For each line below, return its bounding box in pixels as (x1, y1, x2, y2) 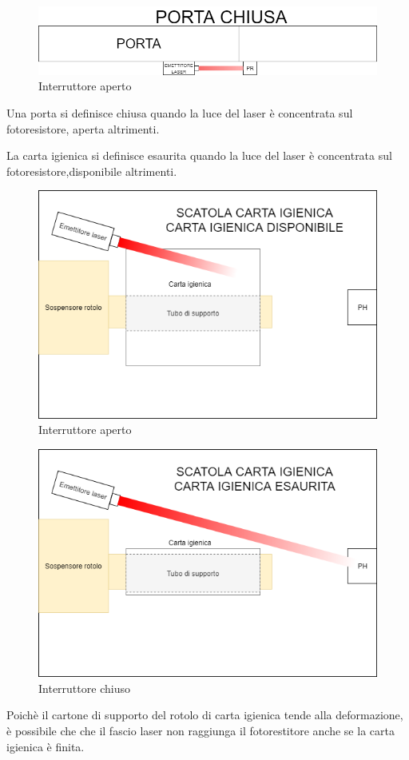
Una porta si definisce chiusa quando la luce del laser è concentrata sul (6, 104, 353, 121)
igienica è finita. (6, 738, 85, 754)
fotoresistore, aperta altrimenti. (6, 120, 160, 137)
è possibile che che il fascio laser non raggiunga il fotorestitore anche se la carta (6, 722, 395, 738)
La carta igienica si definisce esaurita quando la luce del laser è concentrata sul (6, 147, 392, 164)
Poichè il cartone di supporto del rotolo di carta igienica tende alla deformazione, (6, 706, 403, 723)
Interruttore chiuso (38, 679, 130, 696)
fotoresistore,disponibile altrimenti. (6, 162, 177, 179)
